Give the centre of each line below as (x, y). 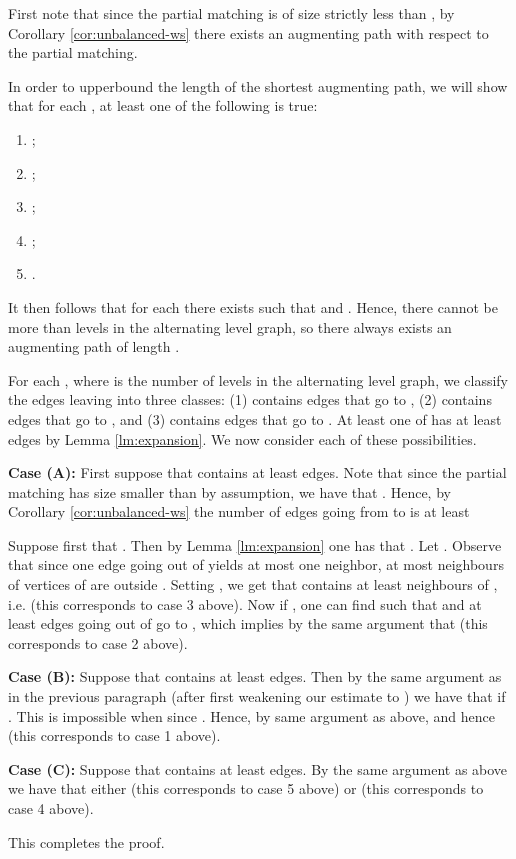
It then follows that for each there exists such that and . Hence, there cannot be (253, 306)
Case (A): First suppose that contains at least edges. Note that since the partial (257, 472)
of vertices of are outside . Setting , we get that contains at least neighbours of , (253, 584)
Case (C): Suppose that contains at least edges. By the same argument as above (258, 768)
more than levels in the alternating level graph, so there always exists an (230, 326)
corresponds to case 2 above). (98, 642)
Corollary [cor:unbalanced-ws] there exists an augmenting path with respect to (248, 32)
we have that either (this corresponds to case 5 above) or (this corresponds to (246, 788)
